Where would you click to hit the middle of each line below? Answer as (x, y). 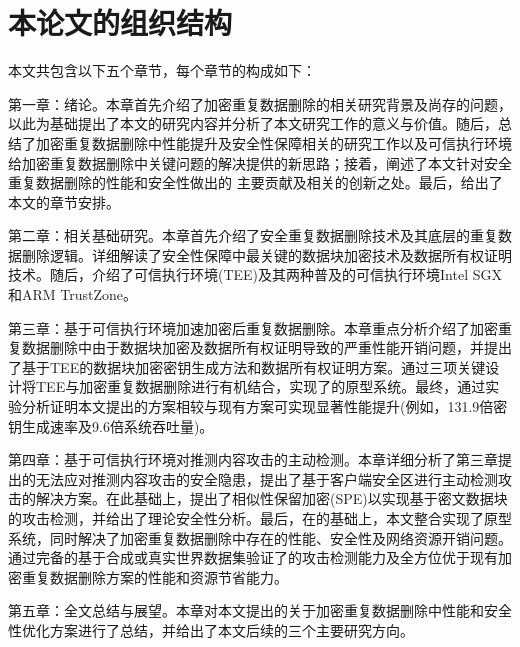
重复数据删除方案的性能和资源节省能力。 (154, 576)
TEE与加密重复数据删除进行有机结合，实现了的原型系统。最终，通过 (260, 386)
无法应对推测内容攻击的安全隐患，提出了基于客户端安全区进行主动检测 (266, 478)
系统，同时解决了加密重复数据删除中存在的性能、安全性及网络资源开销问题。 (260, 537)
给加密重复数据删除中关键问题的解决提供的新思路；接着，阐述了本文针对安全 (260, 162)
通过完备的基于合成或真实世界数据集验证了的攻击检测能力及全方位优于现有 (253, 557)
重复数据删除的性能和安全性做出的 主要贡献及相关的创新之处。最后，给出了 (255, 182)
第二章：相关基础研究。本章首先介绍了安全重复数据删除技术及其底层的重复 (253, 235)
